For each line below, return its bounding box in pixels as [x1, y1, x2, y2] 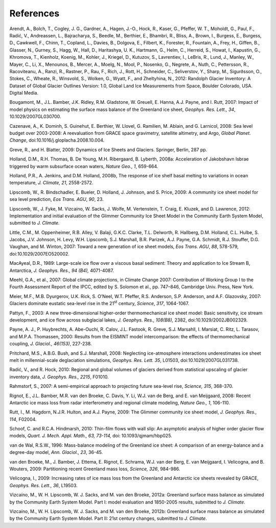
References [9, 8, 60, 19]
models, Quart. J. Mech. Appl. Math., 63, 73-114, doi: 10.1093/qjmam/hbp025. [9, 432, 172, 439]
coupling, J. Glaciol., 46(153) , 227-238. [9, 340, 92, 347]
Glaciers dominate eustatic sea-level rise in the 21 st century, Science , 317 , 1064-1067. [9, 300, 189, 307]
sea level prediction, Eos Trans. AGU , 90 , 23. [9, 196, 104, 202]
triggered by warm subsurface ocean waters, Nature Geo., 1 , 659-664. [9, 163, 158, 169]
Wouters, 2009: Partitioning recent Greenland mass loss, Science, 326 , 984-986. [9, 466, 180, 472]
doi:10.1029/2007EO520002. [9, 250, 70, 257]
